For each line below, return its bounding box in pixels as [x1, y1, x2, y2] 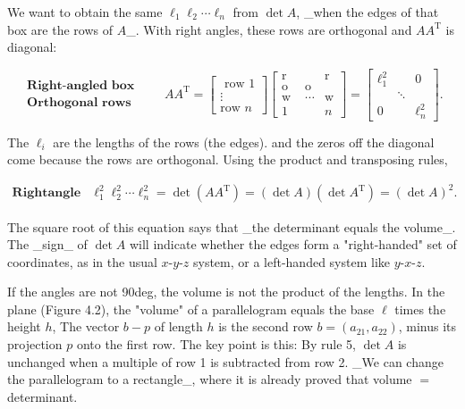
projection [7, 335, 63, 354]
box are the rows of [7, 20, 113, 38]
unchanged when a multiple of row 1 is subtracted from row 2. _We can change [7, 352, 444, 371]
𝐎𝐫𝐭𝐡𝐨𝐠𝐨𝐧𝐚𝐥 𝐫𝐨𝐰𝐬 [27, 96, 131, 110]
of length [154, 317, 203, 336]
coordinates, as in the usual [7, 252, 157, 271]
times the [394, 299, 446, 318]
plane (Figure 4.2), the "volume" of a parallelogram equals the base [7, 299, 375, 318]
